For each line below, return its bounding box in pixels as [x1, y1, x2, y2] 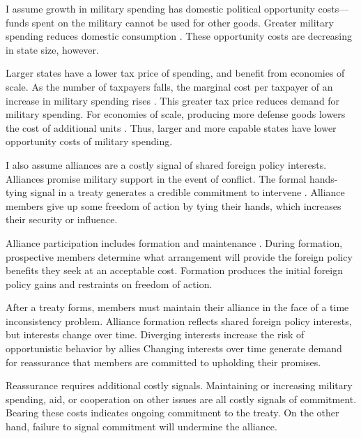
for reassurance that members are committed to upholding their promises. [6, 354, 321, 369]
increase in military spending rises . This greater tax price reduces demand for [6, 93, 340, 107]
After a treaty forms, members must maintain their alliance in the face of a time [6, 300, 349, 315]
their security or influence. [6, 212, 118, 227]
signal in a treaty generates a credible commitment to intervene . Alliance [30, 185, 345, 199]
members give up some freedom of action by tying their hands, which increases [6, 198, 341, 213]
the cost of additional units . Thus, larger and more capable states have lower [6, 120, 337, 135]
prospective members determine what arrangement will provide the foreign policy [6, 249, 353, 264]
